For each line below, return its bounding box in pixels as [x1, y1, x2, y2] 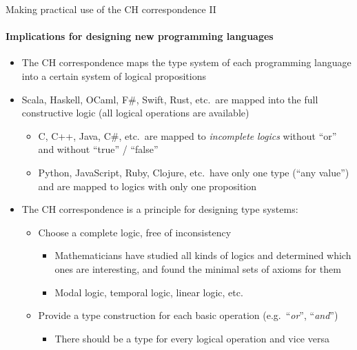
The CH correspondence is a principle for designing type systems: [21, 202, 298, 216]
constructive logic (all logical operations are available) [21, 105, 249, 120]
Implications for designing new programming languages [6, 29, 274, 43]
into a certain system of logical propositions [21, 68, 206, 83]
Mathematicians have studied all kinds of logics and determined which [54, 248, 351, 262]
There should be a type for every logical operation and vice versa [54, 331, 329, 345]
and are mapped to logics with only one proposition [38, 178, 257, 193]
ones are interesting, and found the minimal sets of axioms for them [54, 261, 341, 276]
